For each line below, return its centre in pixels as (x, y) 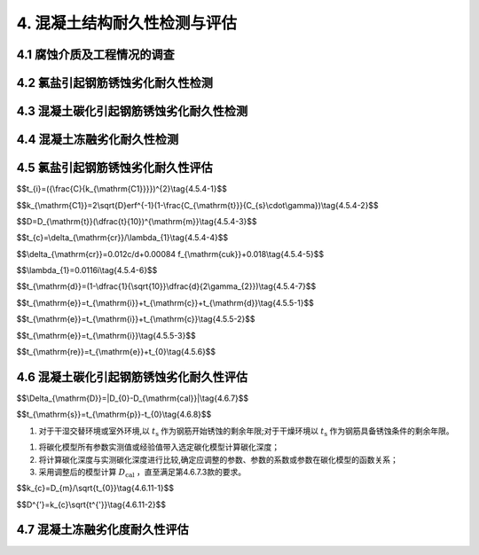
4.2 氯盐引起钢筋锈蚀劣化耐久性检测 (114, 83)
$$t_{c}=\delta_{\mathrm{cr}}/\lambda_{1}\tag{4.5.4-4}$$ (122, 238)
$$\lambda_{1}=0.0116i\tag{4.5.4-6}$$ (87, 270)
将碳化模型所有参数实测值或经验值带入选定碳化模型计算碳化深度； (159, 447)
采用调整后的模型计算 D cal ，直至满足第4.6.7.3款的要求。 (142, 473)
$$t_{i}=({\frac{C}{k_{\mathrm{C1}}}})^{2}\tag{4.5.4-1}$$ (122, 189)
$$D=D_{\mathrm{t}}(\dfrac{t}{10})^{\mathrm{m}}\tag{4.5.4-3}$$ (137, 221)
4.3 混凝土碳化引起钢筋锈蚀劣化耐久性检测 (132, 111)
